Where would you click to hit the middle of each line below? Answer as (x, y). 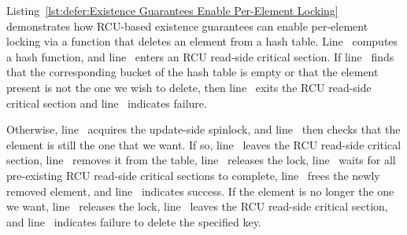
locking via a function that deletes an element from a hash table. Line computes (202, 41)
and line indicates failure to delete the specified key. (134, 221)
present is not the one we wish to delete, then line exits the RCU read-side (189, 87)
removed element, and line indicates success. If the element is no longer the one (200, 191)
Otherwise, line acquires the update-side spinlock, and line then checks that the (203, 129)
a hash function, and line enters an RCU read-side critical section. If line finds (200, 56)
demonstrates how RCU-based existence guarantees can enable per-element (187, 26)
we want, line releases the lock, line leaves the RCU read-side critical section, (197, 206)
